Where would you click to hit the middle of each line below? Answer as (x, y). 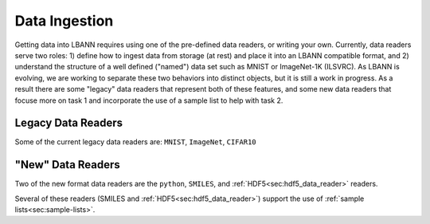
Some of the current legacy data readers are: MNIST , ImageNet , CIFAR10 (135, 142)
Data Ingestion (64, 21)
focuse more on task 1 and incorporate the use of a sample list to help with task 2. (149, 100)
